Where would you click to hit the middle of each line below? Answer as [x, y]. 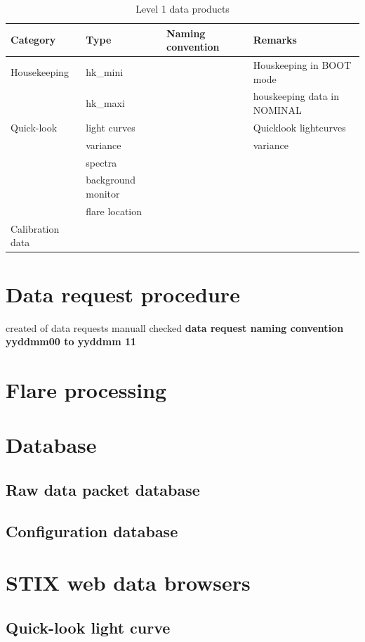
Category [33, 40]
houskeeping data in [296, 96]
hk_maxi [105, 103]
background [111, 180]
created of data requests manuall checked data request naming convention [175, 327]
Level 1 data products [182, 8]
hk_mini [105, 71]
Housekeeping [40, 71]
